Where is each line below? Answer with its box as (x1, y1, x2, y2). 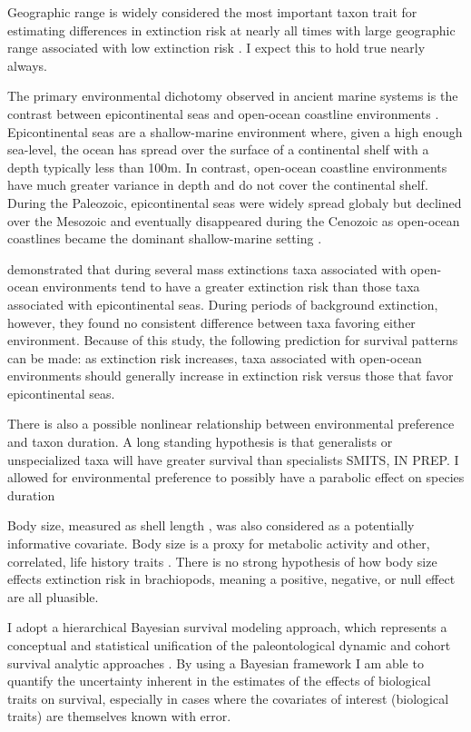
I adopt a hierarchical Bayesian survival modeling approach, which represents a (7, 618, 447, 637)
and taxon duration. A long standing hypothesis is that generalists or (7, 432, 393, 451)
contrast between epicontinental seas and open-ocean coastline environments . (7, 104, 439, 123)
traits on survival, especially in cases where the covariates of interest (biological (7, 688, 449, 707)
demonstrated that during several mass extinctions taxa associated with (7, 259, 407, 278)
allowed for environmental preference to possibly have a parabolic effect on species (7, 468, 465, 487)
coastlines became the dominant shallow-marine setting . (7, 229, 322, 248)
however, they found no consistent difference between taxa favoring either (7, 312, 416, 331)
